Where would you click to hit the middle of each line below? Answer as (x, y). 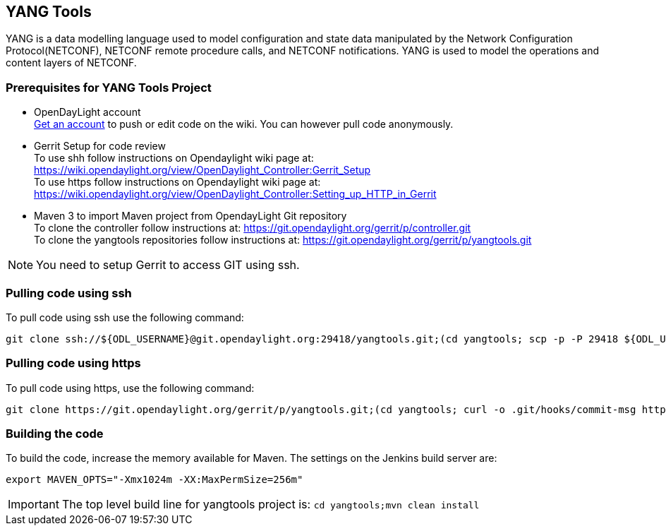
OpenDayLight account (87, 112)
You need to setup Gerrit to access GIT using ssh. (168, 265)
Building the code (55, 434)
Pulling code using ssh (69, 293)
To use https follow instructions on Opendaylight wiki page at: (177, 182)
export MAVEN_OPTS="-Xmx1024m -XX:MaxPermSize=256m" (155, 480)
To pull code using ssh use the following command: (125, 317)
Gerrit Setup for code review (100, 146)
